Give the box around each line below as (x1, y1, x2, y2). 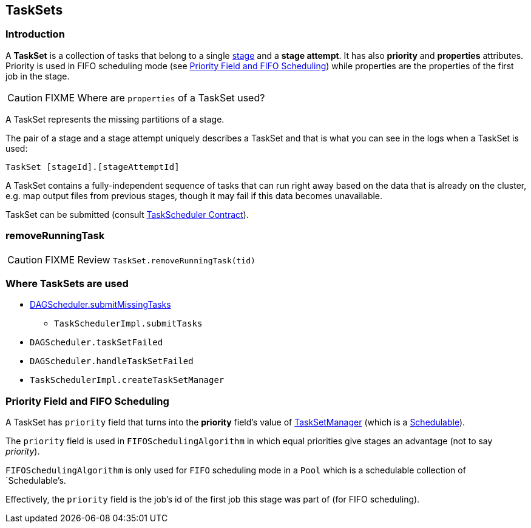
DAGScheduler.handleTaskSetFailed (30, 356, 194, 367)
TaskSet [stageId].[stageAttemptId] (5, 161, 180, 172)
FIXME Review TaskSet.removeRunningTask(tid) (45, 253, 255, 266)
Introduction (5, 28, 65, 41)
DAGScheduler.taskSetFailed (30, 337, 163, 348)
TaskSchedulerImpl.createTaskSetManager (30, 375, 225, 385)
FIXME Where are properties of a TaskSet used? (45, 91, 265, 104)
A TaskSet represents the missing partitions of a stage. (5, 113, 225, 124)
